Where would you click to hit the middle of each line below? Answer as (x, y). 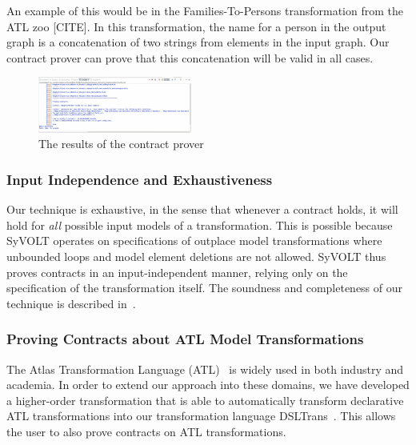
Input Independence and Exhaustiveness (140, 179)
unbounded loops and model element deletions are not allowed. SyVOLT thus (196, 257)
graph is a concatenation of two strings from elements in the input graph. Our (198, 42)
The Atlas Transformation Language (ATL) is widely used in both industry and (205, 369)
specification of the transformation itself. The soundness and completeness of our (205, 288)
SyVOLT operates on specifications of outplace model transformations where (194, 241)
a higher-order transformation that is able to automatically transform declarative (205, 400)
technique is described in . (71, 303)
